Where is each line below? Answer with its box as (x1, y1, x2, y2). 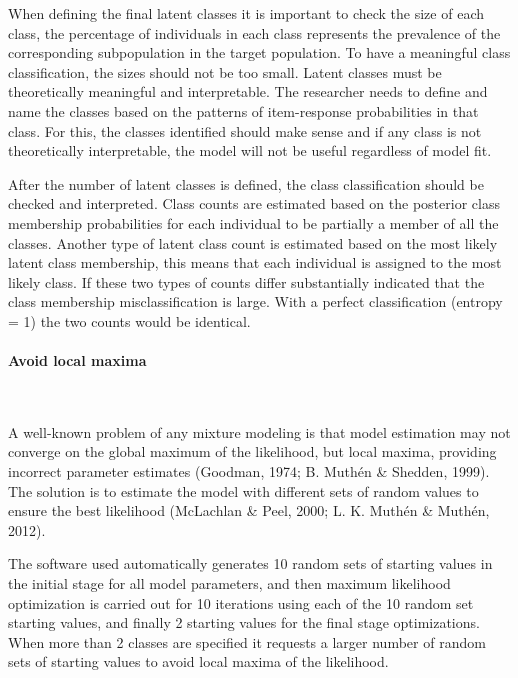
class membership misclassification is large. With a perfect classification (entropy (8, 291, 503, 312)
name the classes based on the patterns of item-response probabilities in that (8, 100, 479, 121)
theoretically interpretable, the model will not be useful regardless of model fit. (8, 140, 492, 161)
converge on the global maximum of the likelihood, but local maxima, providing (8, 441, 497, 462)
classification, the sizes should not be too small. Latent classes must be (8, 61, 442, 82)
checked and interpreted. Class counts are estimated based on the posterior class (8, 193, 500, 214)
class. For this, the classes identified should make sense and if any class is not (8, 120, 482, 141)
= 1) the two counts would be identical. (8, 310, 251, 331)
